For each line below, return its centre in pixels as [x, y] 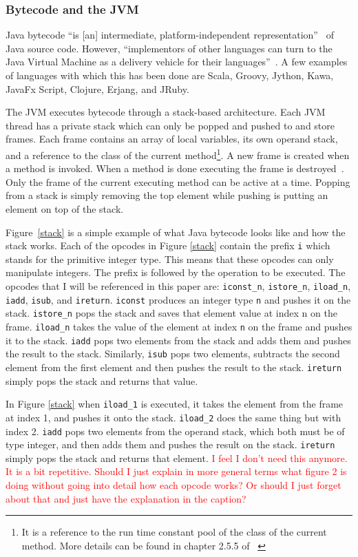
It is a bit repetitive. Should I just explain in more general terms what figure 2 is [176, 471]
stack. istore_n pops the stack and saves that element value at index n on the [171, 313]
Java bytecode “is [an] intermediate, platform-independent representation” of [170, 35]
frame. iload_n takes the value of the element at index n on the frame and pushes [179, 326]
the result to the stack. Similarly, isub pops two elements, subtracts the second [173, 354]
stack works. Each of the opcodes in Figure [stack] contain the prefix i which [168, 245]
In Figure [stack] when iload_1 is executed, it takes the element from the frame [175, 404]
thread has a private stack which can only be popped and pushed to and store [170, 125]
